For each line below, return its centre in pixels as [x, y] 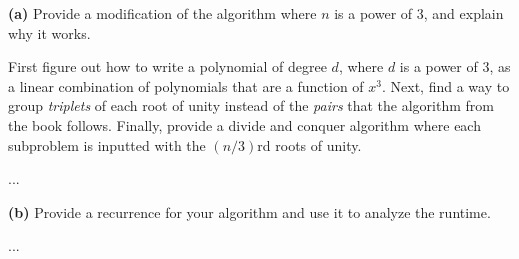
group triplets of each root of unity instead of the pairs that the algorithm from [251, 105]
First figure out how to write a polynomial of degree [167, 66]
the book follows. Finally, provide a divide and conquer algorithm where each [244, 124]
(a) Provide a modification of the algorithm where [162, 13]
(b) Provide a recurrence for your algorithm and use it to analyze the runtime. [249, 211]
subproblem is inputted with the [107, 144]
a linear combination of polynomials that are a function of [186, 85]
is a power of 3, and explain [419, 13]
